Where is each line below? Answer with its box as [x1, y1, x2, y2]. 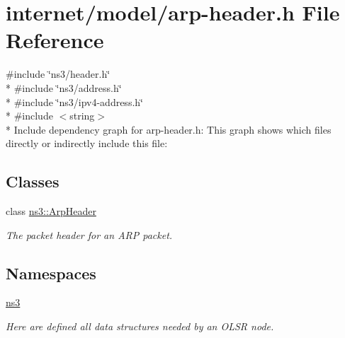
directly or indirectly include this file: [6, 136, 168, 151]
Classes [6, 170, 60, 192]
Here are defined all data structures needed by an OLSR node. [6, 319, 274, 334]
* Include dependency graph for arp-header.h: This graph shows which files [6, 122, 332, 136]
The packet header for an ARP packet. [6, 227, 173, 242]
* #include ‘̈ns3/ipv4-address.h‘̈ [6, 94, 143, 109]
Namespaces [6, 262, 96, 284]
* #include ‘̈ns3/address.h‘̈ [6, 80, 122, 95]
